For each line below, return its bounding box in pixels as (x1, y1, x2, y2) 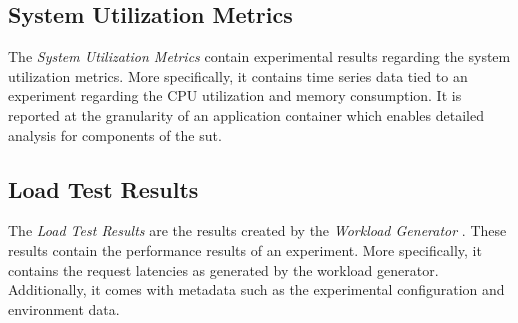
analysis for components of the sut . (8, 124, 222, 145)
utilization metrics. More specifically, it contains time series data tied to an (8, 65, 468, 86)
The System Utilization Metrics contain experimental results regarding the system (8, 46, 511, 67)
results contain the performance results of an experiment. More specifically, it (8, 239, 482, 260)
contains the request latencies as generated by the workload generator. (8, 259, 439, 280)
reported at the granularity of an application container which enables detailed (8, 104, 484, 125)
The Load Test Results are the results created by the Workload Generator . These (8, 220, 507, 241)
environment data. (8, 298, 120, 319)
